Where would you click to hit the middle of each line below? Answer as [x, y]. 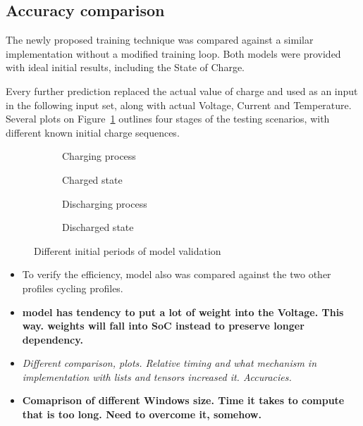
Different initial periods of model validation [128, 250]
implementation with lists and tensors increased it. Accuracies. [157, 376]
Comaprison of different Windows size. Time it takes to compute [183, 400]
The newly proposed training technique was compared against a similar [160, 40]
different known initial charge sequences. [93, 132]
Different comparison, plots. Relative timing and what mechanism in [170, 363]
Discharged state [98, 227]
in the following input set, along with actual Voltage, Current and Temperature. [179, 105]
